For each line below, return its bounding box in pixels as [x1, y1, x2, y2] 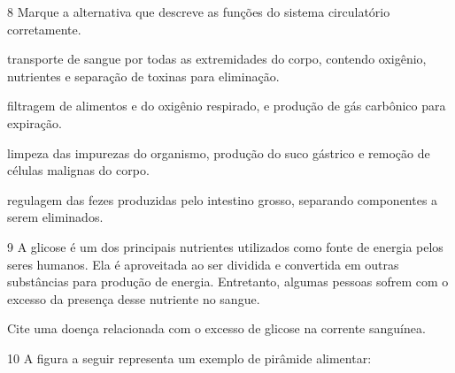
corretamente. [7, 19, 81, 38]
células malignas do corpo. [7, 161, 150, 179]
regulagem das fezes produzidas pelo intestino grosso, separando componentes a [7, 190, 438, 209]
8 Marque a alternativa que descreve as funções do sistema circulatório [7, 3, 390, 20]
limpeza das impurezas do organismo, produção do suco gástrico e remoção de [7, 143, 430, 162]
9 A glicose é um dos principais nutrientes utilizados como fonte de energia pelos [7, 237, 443, 255]
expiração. [7, 113, 62, 132]
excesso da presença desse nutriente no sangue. [7, 289, 260, 308]
